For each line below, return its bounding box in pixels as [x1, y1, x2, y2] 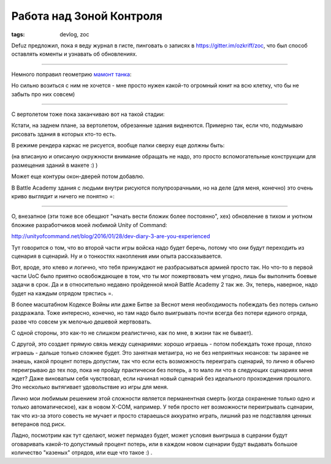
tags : [11, 31, 25, 38]
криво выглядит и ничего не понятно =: [11, 193, 115, 200]
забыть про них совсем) [11, 90, 75, 98]
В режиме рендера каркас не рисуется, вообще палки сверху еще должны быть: [11, 142, 225, 149]
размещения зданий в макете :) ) [11, 161, 98, 169]
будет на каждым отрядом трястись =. [11, 289, 113, 297]
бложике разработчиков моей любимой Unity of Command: [11, 221, 168, 228]
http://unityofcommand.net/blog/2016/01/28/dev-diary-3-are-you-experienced [11, 233, 211, 240]
